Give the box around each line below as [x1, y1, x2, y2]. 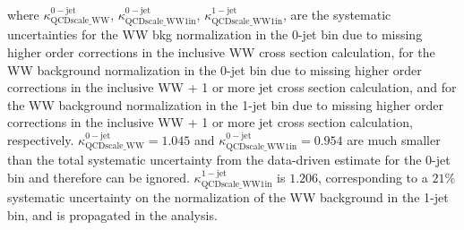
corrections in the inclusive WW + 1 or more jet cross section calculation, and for [7, 78, 457, 97]
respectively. [7, 130, 74, 149]
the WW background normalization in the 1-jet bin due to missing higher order [7, 95, 443, 114]
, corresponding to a [318, 168, 428, 186]
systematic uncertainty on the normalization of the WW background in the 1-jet [7, 188, 449, 207]
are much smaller [347, 130, 441, 149]
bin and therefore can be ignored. [7, 168, 190, 186]
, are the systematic [282, 5, 391, 23]
